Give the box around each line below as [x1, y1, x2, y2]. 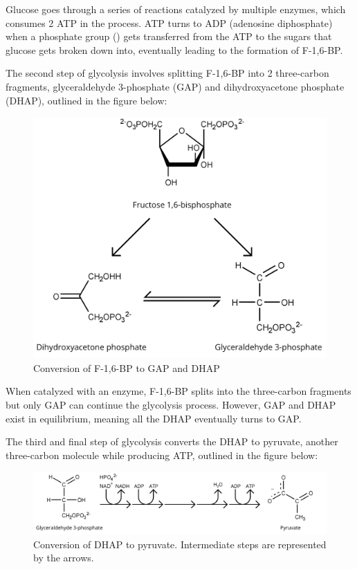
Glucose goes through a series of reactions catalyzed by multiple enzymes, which [6, 2, 346, 16]
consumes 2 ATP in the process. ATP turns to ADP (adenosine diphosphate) [6, 15, 333, 30]
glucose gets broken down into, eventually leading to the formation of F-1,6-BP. [6, 42, 343, 57]
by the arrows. [33, 550, 94, 565]
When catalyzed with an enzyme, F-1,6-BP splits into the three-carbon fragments [6, 384, 351, 398]
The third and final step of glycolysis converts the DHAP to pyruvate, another [6, 434, 338, 449]
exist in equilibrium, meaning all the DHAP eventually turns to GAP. [6, 411, 302, 425]
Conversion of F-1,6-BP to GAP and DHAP [33, 360, 220, 375]
